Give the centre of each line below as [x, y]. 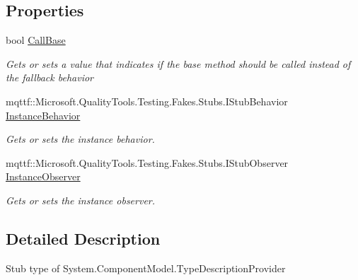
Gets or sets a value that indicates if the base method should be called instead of [178, 63]
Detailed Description [83, 238]
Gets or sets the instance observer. [81, 200]
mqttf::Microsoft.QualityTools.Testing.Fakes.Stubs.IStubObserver [147, 162]
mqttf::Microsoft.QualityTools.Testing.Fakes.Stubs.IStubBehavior [147, 101]
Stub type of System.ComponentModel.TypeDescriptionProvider [146, 268]
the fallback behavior [50, 77]
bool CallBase [36, 40]
